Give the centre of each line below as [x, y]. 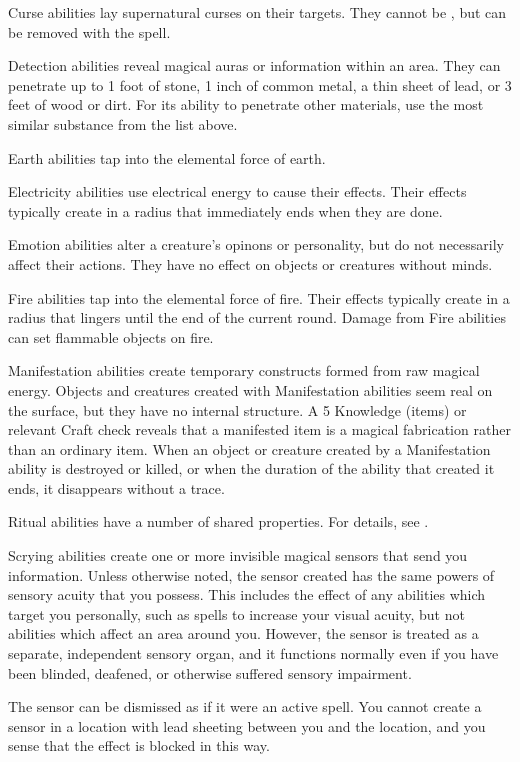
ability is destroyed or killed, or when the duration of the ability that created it [251, 468]
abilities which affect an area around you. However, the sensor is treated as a [243, 633]
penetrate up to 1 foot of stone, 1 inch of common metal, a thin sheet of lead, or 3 [260, 84]
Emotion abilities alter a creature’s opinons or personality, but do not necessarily [256, 244]
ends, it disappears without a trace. [116, 487]
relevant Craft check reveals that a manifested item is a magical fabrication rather [259, 429]
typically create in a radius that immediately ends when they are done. [225, 210]
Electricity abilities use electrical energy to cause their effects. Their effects [237, 191]
